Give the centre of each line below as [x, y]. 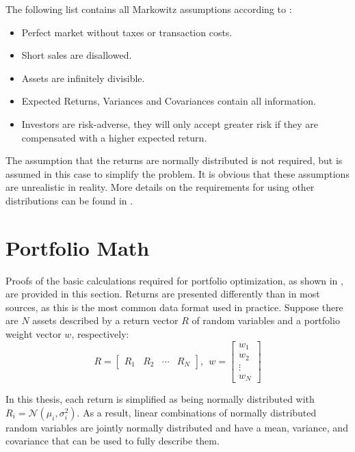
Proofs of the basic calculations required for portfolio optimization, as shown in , [174, 280]
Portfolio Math [78, 247]
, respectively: [100, 334]
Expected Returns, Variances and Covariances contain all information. [169, 101]
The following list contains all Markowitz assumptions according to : [149, 9]
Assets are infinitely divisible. [83, 78]
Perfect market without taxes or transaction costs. [127, 32]
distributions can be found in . [69, 200]
